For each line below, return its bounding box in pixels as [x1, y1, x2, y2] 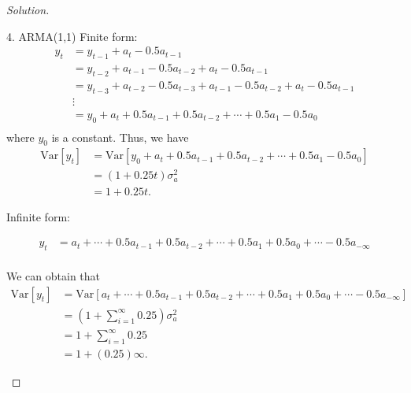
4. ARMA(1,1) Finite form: [6, 28, 138, 44]
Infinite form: [6, 208, 70, 224]
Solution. [6, 2, 50, 17]
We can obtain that [6, 267, 101, 284]
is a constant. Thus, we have [51, 128, 189, 145]
